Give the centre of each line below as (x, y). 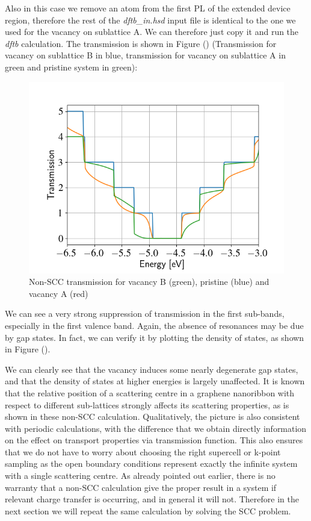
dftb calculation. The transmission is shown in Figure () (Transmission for (141, 43)
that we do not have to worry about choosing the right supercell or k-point (143, 451)
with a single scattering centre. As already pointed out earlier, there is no (140, 476)
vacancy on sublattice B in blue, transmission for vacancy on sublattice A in (145, 55)
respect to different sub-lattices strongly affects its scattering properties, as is (147, 404)
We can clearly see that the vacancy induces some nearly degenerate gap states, (152, 369)
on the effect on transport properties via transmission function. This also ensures (154, 440)
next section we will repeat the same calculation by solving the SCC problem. (148, 510)
